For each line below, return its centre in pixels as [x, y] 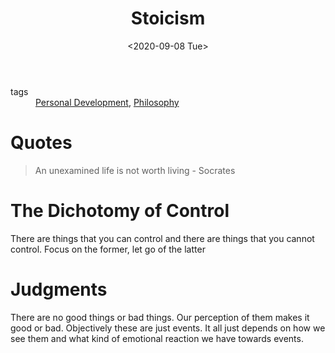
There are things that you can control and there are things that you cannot [162, 238]
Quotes [41, 143]
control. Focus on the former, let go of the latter [108, 249]
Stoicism [168, 18]
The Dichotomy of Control [120, 211]
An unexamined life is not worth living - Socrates [135, 170]
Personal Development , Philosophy [107, 102]
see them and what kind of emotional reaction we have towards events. [157, 338]
